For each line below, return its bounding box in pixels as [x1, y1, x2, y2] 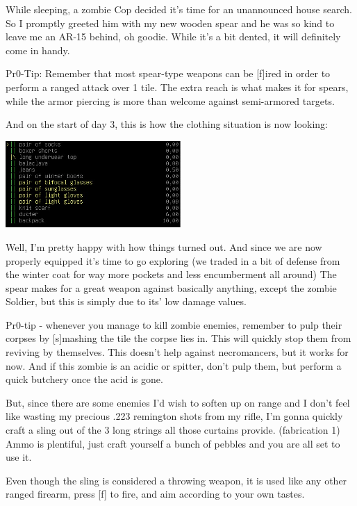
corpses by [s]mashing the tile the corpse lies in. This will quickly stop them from [6, 331, 351, 345]
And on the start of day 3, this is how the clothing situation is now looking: [6, 117, 329, 131]
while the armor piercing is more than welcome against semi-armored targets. [6, 93, 335, 108]
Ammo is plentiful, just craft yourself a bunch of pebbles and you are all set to [6, 436, 340, 450]
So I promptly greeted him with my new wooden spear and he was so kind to [6, 15, 335, 30]
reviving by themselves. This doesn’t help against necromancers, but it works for [6, 345, 349, 359]
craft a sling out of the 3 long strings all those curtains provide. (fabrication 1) [6, 423, 340, 437]
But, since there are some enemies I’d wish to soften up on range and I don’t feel [6, 395, 350, 409]
